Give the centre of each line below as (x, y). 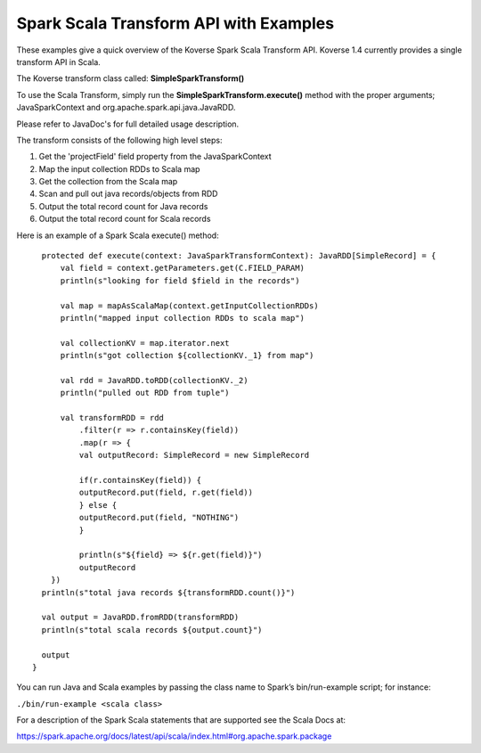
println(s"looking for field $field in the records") (180, 280)
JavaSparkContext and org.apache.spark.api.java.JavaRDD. (126, 108)
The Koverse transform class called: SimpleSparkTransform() (130, 78)
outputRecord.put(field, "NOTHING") (159, 518)
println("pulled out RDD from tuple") (145, 393)
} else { (98, 505)
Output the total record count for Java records (123, 206)
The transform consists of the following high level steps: (119, 140)
